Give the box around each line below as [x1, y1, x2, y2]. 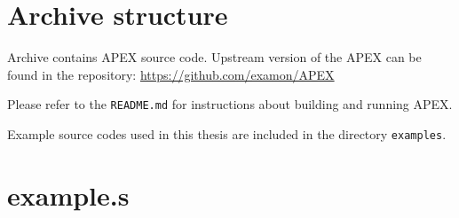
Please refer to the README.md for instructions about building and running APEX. [7, 95, 453, 113]
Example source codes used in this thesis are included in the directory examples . [7, 124, 447, 143]
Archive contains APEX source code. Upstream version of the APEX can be [7, 48, 422, 66]
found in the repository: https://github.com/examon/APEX [7, 65, 335, 83]
